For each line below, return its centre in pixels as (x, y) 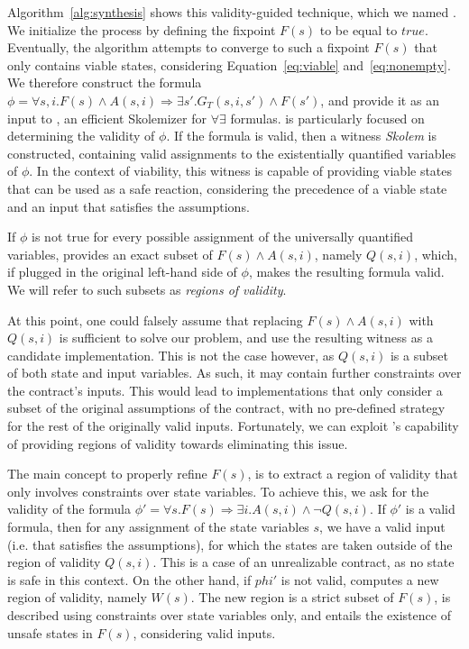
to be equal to (359, 29)
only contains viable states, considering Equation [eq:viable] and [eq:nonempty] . (229, 64)
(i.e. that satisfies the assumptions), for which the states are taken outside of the (230, 544)
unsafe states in (50, 632)
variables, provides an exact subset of (110, 254)
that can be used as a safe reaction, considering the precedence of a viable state (227, 188)
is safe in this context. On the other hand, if (129, 579)
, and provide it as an (380, 100)
